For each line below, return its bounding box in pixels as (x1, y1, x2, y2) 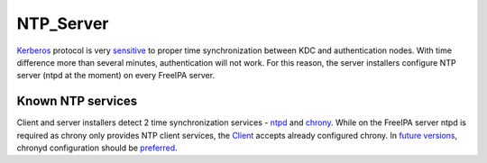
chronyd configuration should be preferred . (16, 142, 178, 153)
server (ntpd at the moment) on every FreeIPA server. (16, 70, 216, 81)
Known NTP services (16, 94, 138, 109)
